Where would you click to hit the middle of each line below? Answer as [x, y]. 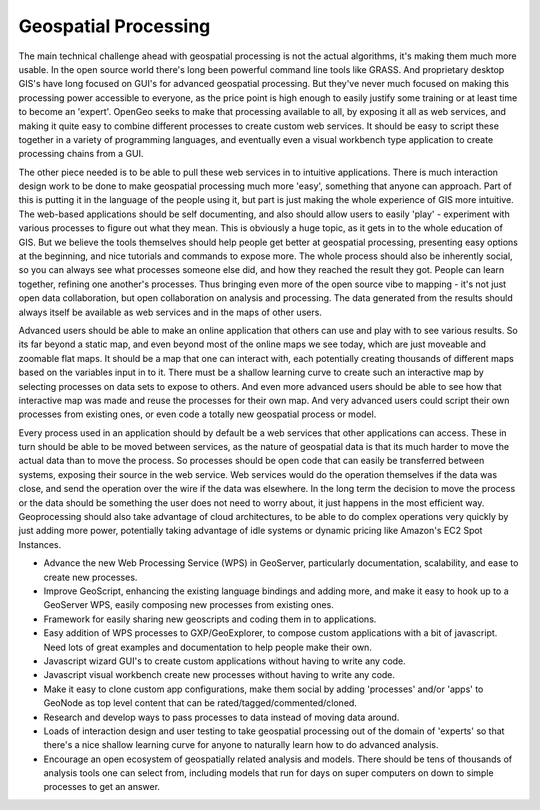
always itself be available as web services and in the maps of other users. [170, 312]
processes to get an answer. [101, 787]
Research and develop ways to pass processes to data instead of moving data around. [221, 717]
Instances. [40, 544]
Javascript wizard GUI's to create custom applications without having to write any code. [225, 661]
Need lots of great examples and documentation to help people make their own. [207, 647]
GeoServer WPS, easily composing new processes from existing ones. [188, 605]
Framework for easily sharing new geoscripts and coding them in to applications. [210, 619]
